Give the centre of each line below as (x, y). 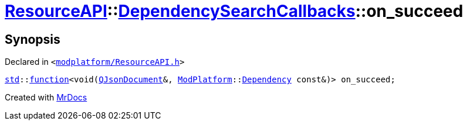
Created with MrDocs (46, 98)
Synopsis (33, 39)
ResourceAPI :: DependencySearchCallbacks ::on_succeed (234, 11)
